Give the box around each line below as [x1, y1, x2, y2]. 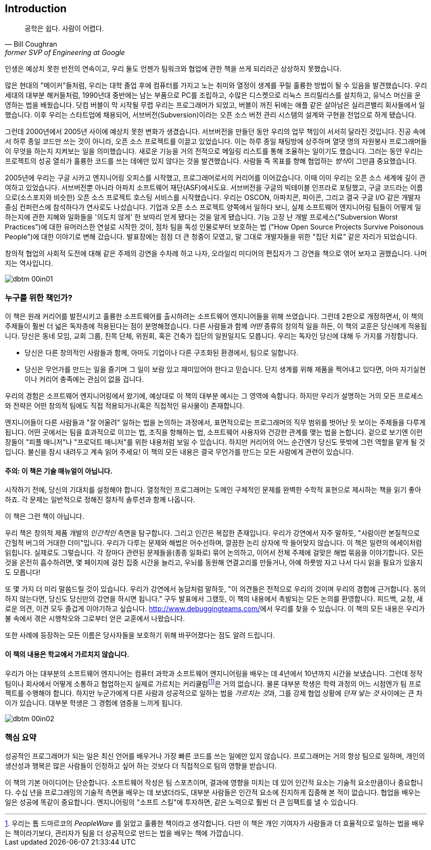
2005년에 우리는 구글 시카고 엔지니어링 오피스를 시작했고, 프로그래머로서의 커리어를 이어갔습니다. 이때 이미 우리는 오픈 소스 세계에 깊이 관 [5, 173, 426, 182]
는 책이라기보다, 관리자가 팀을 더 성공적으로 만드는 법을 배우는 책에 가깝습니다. [5, 829, 243, 838]
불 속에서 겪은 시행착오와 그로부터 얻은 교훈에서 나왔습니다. [5, 614, 185, 623]
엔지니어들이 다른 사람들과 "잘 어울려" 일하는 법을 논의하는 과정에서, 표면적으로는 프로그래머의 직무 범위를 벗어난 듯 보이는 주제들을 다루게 [5, 418, 426, 427]
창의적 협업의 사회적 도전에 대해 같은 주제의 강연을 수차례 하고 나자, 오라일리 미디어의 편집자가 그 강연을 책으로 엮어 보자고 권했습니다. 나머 [5, 249, 427, 258]
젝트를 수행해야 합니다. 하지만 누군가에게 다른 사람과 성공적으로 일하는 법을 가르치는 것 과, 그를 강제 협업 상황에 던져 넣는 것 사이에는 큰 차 [5, 689, 423, 698]
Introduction [5, 2, 67, 15]
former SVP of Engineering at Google [5, 48, 125, 57]
